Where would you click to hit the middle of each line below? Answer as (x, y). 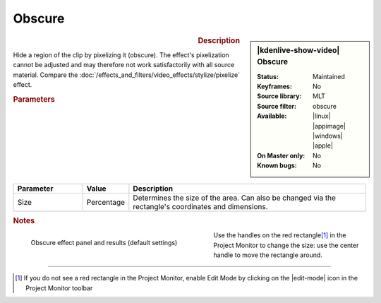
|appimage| (329, 126)
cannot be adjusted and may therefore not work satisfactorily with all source (124, 65)
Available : (272, 116)
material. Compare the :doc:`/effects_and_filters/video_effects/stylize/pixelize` (126, 75)
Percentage (106, 202)
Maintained (329, 76)
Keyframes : (275, 87)
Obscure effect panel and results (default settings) (104, 243)
